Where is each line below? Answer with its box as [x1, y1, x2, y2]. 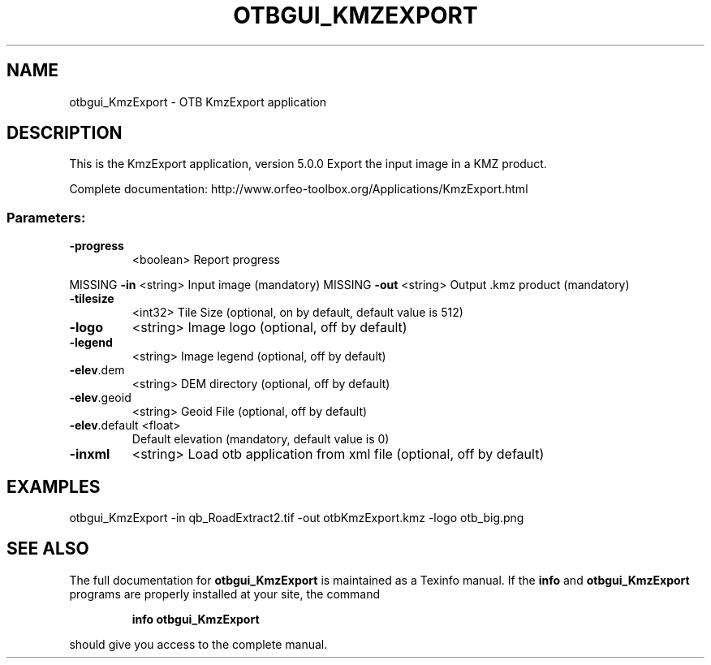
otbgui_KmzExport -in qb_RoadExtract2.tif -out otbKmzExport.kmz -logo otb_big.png [69, 511, 524, 525]
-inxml [69, 446, 110, 463]
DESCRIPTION [6, 123, 123, 144]
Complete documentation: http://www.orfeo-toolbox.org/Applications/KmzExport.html [69, 182, 528, 196]
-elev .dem [69, 363, 125, 378]
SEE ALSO [6, 538, 89, 559]
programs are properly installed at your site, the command [69, 586, 381, 601]
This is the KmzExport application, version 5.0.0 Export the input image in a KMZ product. [69, 157, 547, 171]
